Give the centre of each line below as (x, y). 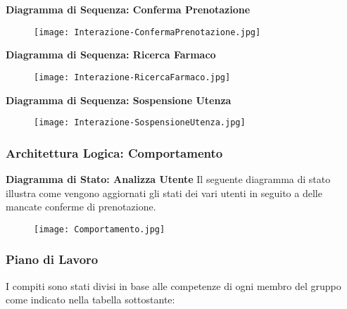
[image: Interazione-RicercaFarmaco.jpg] (132, 77)
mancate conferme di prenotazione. (81, 207)
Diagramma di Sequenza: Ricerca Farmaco (111, 55)
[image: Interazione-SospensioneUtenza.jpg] (140, 123)
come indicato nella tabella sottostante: (90, 299)
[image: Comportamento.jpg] (100, 229)
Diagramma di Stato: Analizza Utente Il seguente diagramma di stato (168, 178)
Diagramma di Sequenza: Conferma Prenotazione (128, 9)
